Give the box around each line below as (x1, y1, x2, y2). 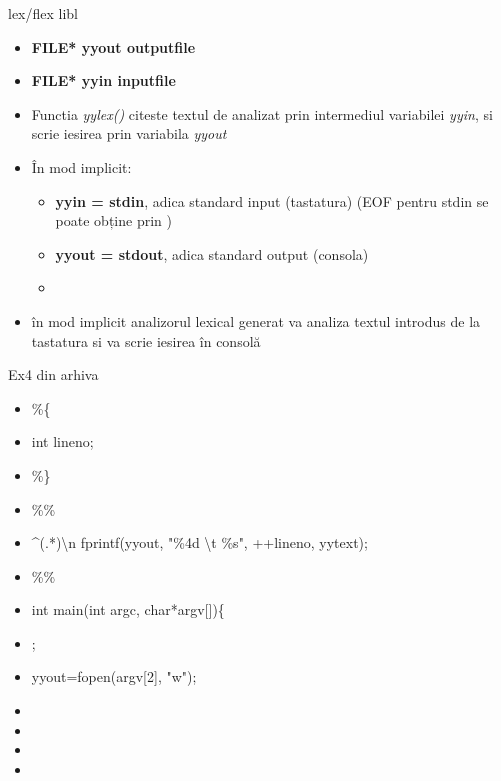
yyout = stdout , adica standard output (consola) (55, 243, 369, 264)
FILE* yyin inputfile (31, 70, 176, 91)
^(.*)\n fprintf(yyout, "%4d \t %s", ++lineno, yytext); (31, 532, 368, 553)
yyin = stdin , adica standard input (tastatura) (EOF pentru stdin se (55, 190, 489, 211)
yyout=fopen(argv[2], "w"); (31, 666, 197, 687)
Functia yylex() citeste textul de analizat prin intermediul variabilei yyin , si (31, 103, 493, 124)
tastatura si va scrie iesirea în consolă (31, 330, 261, 351)
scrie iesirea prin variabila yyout (31, 123, 227, 144)
